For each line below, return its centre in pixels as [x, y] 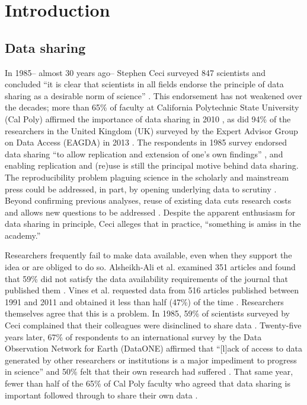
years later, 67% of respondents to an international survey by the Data [133, 336]
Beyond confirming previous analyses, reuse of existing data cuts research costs [148, 200]
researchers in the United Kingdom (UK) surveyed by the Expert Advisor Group [151, 130]
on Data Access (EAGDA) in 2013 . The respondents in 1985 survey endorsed [146, 142]
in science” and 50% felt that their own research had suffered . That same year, [149, 371]
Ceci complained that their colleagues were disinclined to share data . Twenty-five [153, 325]
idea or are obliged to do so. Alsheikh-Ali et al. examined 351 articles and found [150, 267]
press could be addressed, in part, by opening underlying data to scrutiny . [141, 189]
